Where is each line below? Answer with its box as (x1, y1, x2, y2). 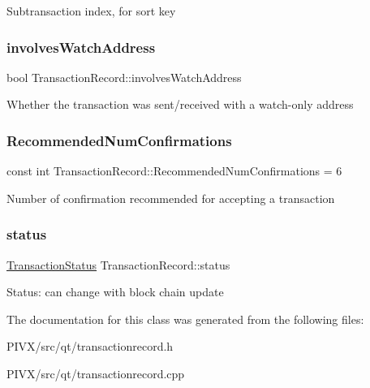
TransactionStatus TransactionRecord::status (6, 256, 230, 273)
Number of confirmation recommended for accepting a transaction (6, 189, 335, 206)
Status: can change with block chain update (6, 283, 224, 300)
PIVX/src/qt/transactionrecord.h (6, 338, 174, 355)
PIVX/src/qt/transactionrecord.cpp (6, 365, 185, 382)
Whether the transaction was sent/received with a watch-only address (6, 96, 354, 113)
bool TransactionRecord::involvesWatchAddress (6, 68, 242, 85)
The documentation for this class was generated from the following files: (6, 310, 364, 327)
